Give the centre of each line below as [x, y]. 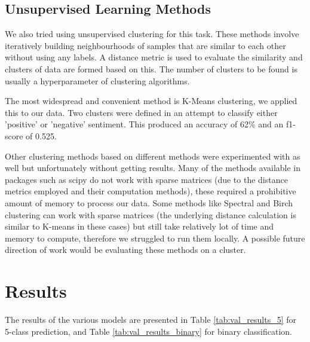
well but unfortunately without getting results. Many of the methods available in [153, 168]
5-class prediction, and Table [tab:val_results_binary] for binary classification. [149, 331]
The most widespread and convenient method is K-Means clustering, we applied [151, 101]
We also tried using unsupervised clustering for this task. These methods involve [152, 34]
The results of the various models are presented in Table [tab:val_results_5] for [151, 320]
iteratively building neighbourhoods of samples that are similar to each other [145, 45]
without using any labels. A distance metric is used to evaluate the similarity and [154, 57]
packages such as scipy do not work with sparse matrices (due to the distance [146, 179]
